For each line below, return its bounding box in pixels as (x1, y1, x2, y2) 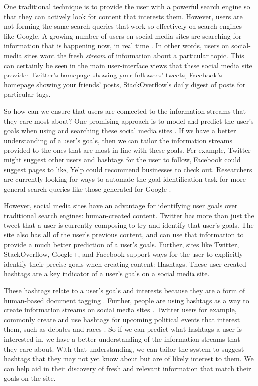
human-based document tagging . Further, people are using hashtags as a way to (4, 295, 249, 305)
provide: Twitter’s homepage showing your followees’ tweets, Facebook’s (4, 70, 222, 80)
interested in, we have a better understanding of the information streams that (4, 334, 240, 344)
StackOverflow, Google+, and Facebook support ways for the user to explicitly (4, 249, 243, 259)
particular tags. (4, 89, 51, 99)
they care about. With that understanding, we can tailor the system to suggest (4, 343, 244, 354)
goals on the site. (4, 373, 56, 383)
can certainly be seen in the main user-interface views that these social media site (4, 60, 252, 70)
